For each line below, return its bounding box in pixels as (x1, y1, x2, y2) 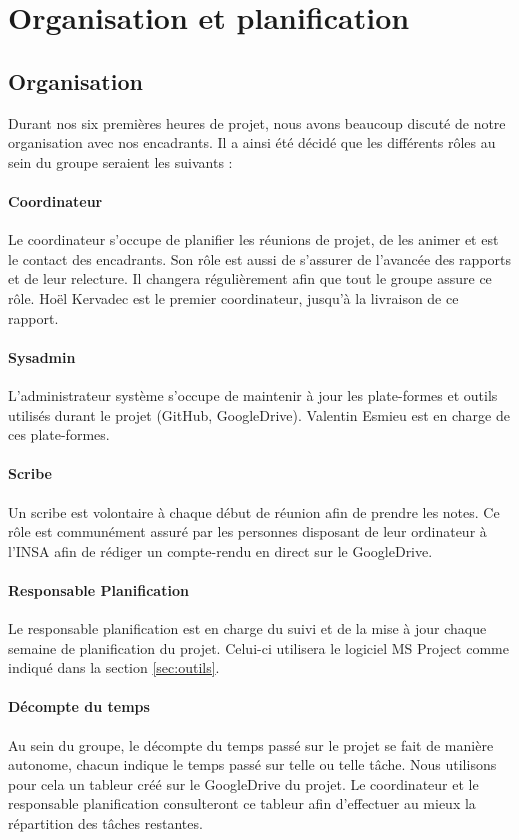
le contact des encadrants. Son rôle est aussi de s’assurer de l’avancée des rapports (8, 248, 511, 269)
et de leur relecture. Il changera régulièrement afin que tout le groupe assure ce (8, 268, 492, 289)
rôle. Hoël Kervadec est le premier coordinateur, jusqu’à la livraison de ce (8, 287, 459, 308)
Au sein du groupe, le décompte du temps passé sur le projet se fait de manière (8, 734, 494, 755)
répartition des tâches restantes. (8, 813, 203, 834)
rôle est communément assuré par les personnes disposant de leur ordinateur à (8, 521, 487, 542)
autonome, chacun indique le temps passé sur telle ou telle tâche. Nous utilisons (8, 754, 497, 775)
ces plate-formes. (8, 424, 110, 445)
